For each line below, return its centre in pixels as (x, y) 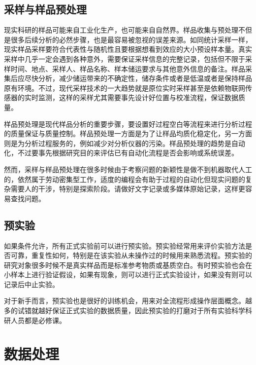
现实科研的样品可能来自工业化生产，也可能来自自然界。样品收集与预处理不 (125, 30)
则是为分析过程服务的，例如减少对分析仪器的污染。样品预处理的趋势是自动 (125, 143)
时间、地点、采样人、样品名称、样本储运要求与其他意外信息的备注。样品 (128, 68)
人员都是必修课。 (38, 320)
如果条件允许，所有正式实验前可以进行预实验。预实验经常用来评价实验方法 (125, 245)
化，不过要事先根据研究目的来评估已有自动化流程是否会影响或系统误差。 (121, 153)
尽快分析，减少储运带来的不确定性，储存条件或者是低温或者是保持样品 (138, 78)
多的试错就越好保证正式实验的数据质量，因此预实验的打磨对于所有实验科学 (125, 310)
